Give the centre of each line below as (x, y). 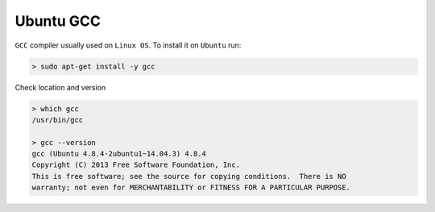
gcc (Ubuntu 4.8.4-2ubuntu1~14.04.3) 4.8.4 (119, 154)
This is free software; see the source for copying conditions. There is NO (189, 176)
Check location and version (60, 87)
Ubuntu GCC (58, 21)
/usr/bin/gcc (58, 120)
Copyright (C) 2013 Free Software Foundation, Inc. (136, 165)
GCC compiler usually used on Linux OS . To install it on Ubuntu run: (128, 45)
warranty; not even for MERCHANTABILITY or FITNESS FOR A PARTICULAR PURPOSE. (191, 188)
